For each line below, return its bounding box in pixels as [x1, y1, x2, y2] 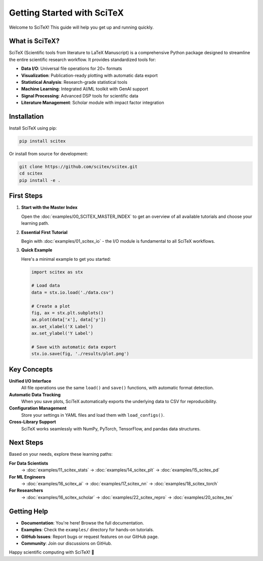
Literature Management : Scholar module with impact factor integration [21, 100, 164, 106]
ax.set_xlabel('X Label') [31, 324, 94, 329]
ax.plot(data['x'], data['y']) [31, 317, 107, 323]
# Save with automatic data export [31, 344, 116, 349]
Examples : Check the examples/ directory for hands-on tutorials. [21, 527, 154, 533]
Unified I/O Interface [9, 378, 52, 384]
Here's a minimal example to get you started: [21, 256, 112, 262]
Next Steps [9, 439, 43, 447]
